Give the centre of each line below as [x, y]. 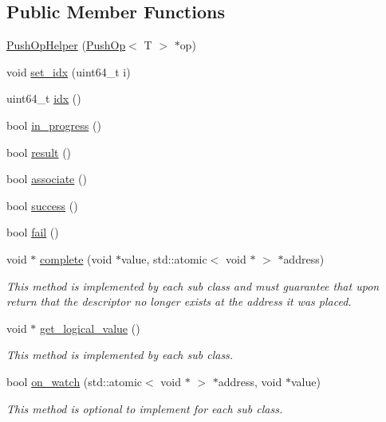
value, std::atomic [164, 258]
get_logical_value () [90, 328]
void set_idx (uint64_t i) [69, 71]
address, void [250, 381]
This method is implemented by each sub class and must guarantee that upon [193, 285]
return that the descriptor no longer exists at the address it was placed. [179, 301]
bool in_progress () [54, 125]
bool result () [39, 152]
